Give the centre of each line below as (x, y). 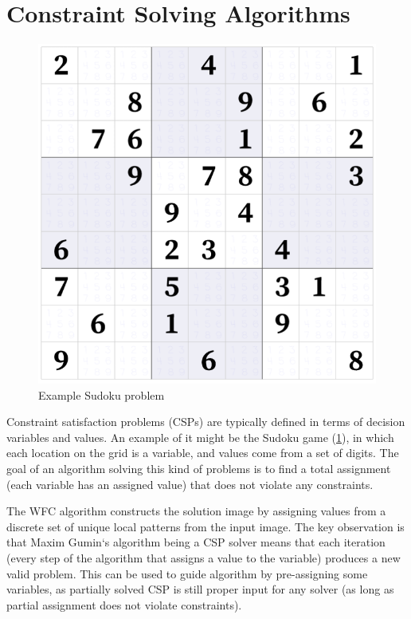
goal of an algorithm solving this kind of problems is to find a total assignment (199, 468)
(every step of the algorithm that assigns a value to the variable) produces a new (204, 557)
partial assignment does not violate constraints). (124, 604)
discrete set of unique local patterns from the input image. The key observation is (205, 526)
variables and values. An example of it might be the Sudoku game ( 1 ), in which (200, 437)
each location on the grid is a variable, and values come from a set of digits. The (203, 453)
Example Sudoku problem (102, 394)
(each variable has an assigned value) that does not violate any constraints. (190, 484)
